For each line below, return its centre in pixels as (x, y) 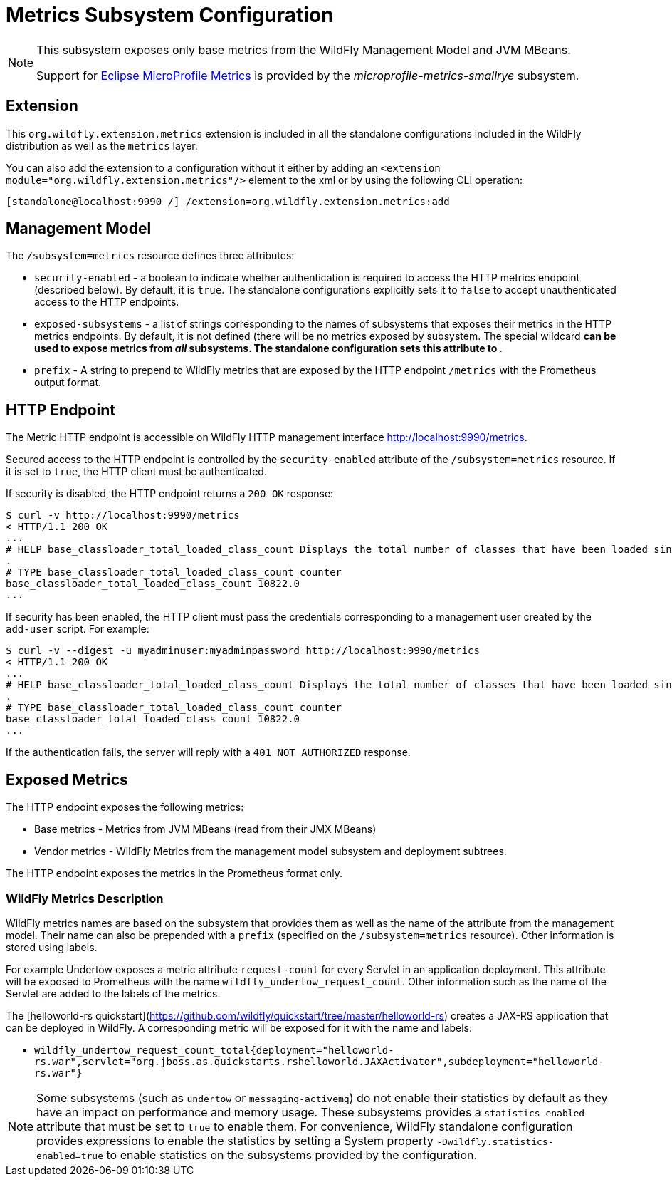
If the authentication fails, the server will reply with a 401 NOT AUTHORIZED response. (208, 752)
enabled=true (70, 1156)
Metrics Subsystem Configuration (170, 15)
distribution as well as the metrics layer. (102, 145)
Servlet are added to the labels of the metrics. (113, 993)
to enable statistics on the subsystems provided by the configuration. (292, 1155)
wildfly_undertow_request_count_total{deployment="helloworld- (214, 1050)
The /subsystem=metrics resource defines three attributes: (150, 256)
